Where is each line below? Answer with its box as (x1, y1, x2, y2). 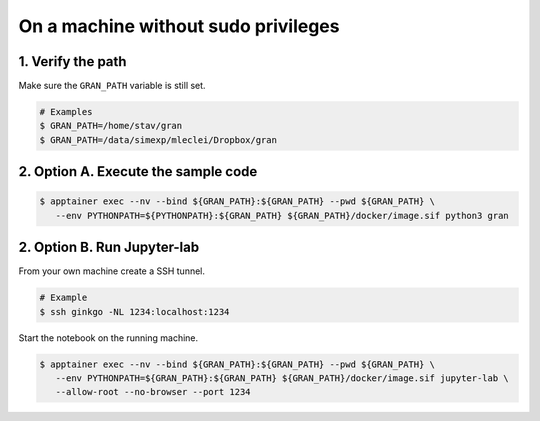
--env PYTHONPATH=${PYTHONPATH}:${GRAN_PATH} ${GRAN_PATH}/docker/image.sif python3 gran (55, 210, 509, 221)
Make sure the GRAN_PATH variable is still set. (18, 80, 206, 92)
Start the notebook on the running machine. (18, 331, 199, 344)
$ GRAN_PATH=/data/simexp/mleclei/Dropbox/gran (39, 134, 277, 145)
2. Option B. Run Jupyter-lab (18, 239, 200, 256)
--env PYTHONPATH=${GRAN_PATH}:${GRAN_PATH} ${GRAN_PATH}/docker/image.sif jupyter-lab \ (55, 373, 509, 384)
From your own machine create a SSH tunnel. (18, 265, 205, 277)
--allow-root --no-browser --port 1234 (55, 386, 251, 398)
